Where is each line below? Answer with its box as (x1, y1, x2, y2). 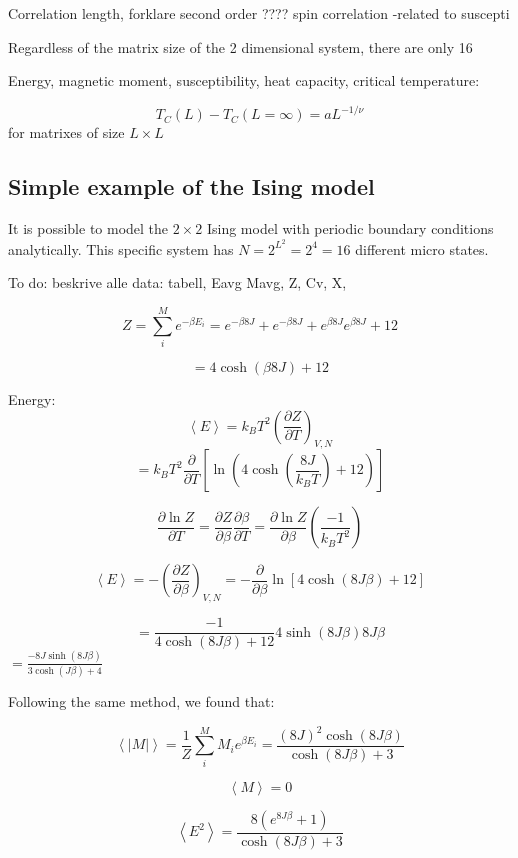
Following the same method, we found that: (8, 690, 275, 711)
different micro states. (355, 238, 489, 259)
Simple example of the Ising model (8, 171, 375, 202)
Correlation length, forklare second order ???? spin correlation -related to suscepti (8, 3, 510, 23)
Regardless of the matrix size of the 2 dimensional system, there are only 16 (8, 36, 473, 57)
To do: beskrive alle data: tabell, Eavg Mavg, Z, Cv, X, (8, 272, 347, 293)
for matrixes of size (8, 122, 125, 143)
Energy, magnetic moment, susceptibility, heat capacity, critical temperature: (8, 70, 480, 91)
